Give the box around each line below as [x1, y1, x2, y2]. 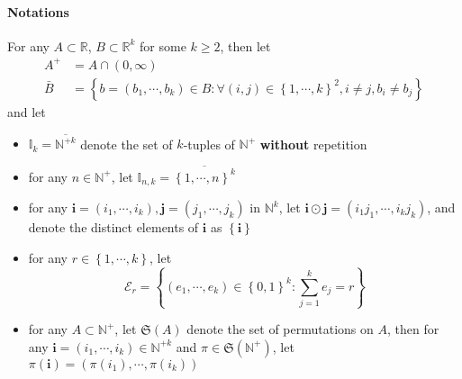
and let [7, 102, 46, 121]
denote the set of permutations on [186, 320, 374, 338]
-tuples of [183, 134, 235, 153]
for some [140, 36, 186, 55]
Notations [7, 2, 69, 21]
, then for [387, 320, 439, 338]
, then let [220, 36, 271, 55]
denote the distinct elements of [28, 218, 199, 237]
